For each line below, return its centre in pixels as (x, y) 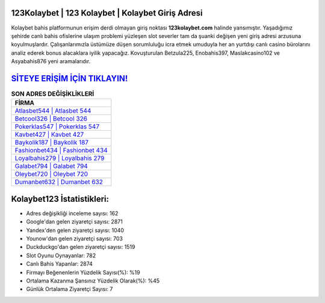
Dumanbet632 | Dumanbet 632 (59, 182)
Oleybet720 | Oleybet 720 (51, 174)
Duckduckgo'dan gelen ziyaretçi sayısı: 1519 (81, 247)
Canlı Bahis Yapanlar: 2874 (60, 264)
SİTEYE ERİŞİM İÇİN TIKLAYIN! (70, 78)
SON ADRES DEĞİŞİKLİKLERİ (53, 94)
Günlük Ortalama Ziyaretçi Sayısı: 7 (70, 289)
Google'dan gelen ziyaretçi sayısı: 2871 (74, 222)
